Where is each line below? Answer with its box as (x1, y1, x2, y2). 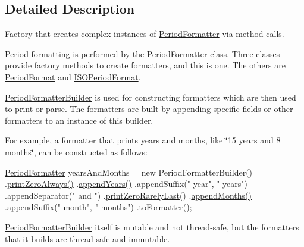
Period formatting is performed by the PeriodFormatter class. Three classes (5, 47, 280, 60)
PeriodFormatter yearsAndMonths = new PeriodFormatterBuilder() (5, 165, 253, 178)
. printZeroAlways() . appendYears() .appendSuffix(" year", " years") (5, 177, 248, 190)
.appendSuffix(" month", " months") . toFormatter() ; (5, 201, 192, 213)
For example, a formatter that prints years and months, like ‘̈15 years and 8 (5, 134, 281, 146)
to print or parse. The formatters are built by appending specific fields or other (5, 102, 293, 115)
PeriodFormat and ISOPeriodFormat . (5, 70, 141, 83)
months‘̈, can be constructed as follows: (5, 145, 148, 158)
